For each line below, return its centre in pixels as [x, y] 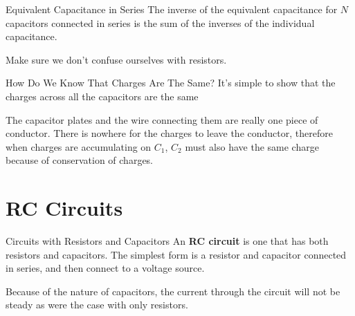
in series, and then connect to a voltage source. [105, 268]
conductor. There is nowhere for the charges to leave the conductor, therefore [169, 133]
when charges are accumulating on [79, 146]
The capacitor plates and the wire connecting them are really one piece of [162, 119]
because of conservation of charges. [80, 160]
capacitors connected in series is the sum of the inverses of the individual [160, 22]
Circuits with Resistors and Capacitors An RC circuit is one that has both [167, 241]
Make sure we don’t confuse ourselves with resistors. [116, 59]
